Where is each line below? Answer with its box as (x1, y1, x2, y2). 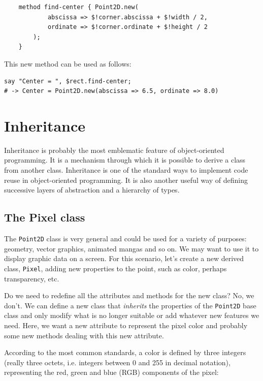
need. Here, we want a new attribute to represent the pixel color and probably (4, 320, 248, 330)
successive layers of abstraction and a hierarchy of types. (4, 184, 180, 195)
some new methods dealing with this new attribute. (4, 330, 164, 340)
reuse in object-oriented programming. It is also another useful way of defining (4, 174, 248, 185)
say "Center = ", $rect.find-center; (4, 77, 131, 85)
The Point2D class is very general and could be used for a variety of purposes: (4, 233, 247, 244)
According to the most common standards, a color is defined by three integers (4, 347, 246, 358)
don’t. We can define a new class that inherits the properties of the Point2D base (4, 300, 256, 310)
